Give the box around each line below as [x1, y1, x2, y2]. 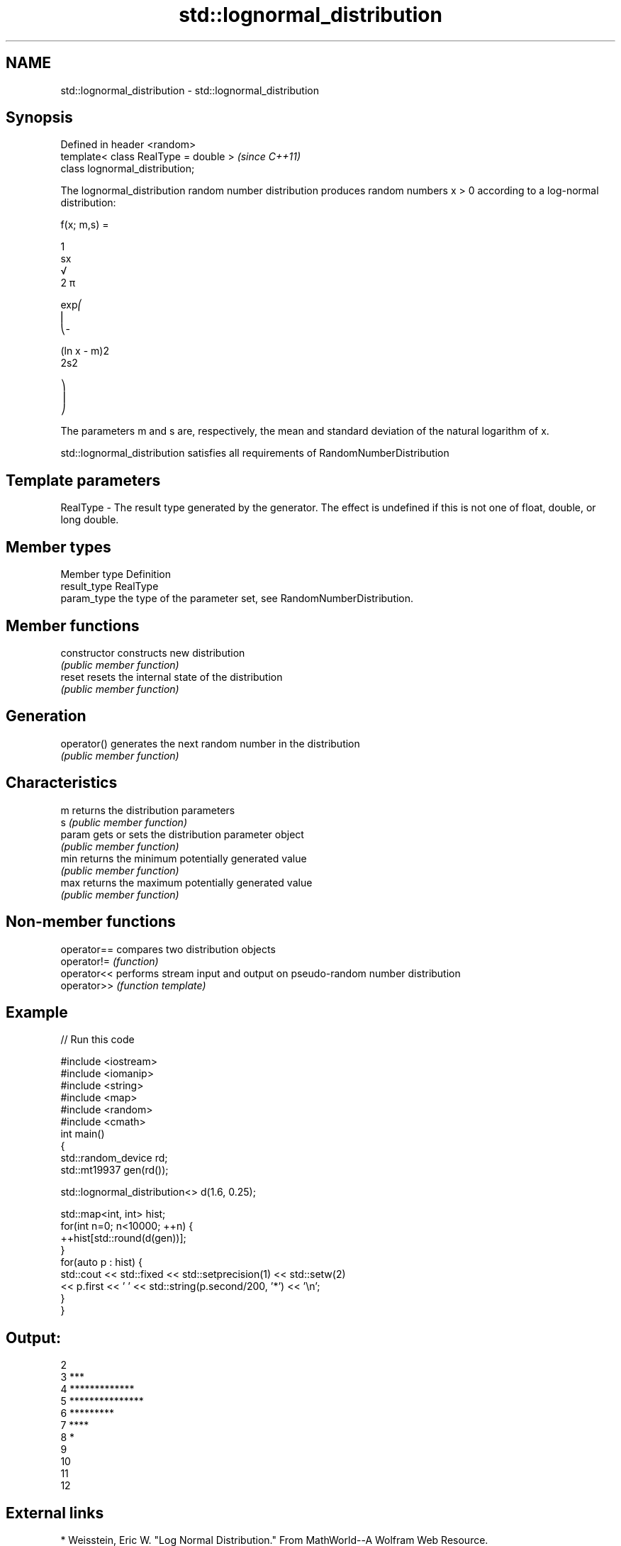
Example [6, 1003, 68, 1021]
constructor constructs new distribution [60, 646, 245, 659]
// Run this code [60, 1033, 135, 1046]
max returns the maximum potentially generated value [60, 876, 313, 889]
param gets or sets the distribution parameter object [60, 828, 304, 840]
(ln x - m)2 [60, 345, 109, 357]
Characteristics [6, 774, 118, 792]
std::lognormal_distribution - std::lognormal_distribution [60, 84, 319, 96]
